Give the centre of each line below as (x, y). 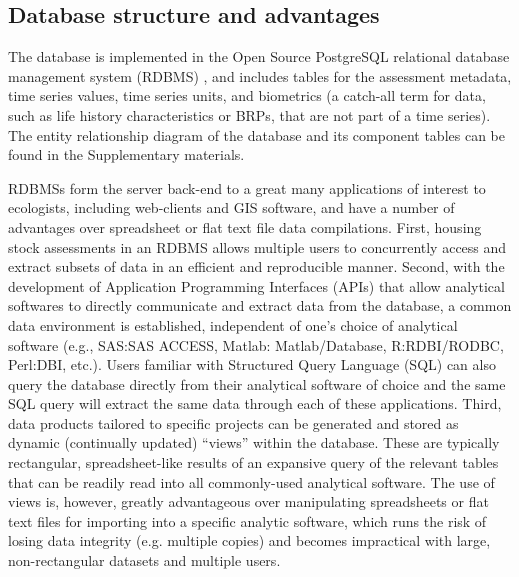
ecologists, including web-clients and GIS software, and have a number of (231, 207)
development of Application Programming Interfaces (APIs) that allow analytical (256, 285)
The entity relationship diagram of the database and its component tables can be (256, 134)
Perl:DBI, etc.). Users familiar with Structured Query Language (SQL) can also (252, 364)
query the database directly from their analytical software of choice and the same (257, 383)
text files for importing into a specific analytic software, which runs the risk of (247, 520)
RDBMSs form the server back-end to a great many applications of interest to (247, 187)
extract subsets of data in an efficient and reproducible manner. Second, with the (256, 266)
